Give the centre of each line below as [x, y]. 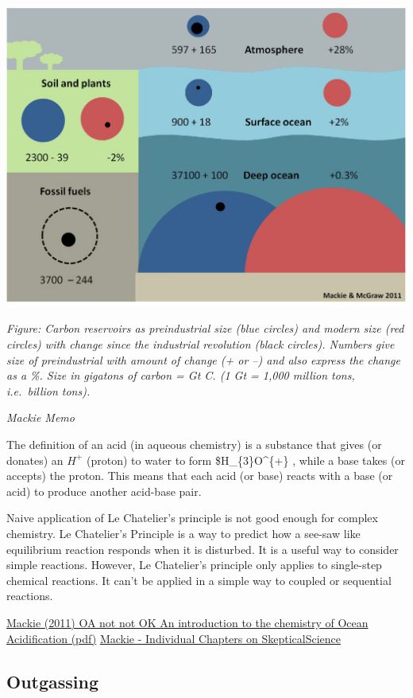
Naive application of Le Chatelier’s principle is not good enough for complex [192, 518]
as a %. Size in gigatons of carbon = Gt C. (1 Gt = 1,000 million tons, [181, 375]
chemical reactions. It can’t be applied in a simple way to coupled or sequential [199, 580]
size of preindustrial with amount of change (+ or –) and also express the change [204, 359]
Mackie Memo [41, 417]
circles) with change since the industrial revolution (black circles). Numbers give [201, 344]
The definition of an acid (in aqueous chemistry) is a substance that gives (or [194, 445]
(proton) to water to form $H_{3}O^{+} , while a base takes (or [246, 460]
